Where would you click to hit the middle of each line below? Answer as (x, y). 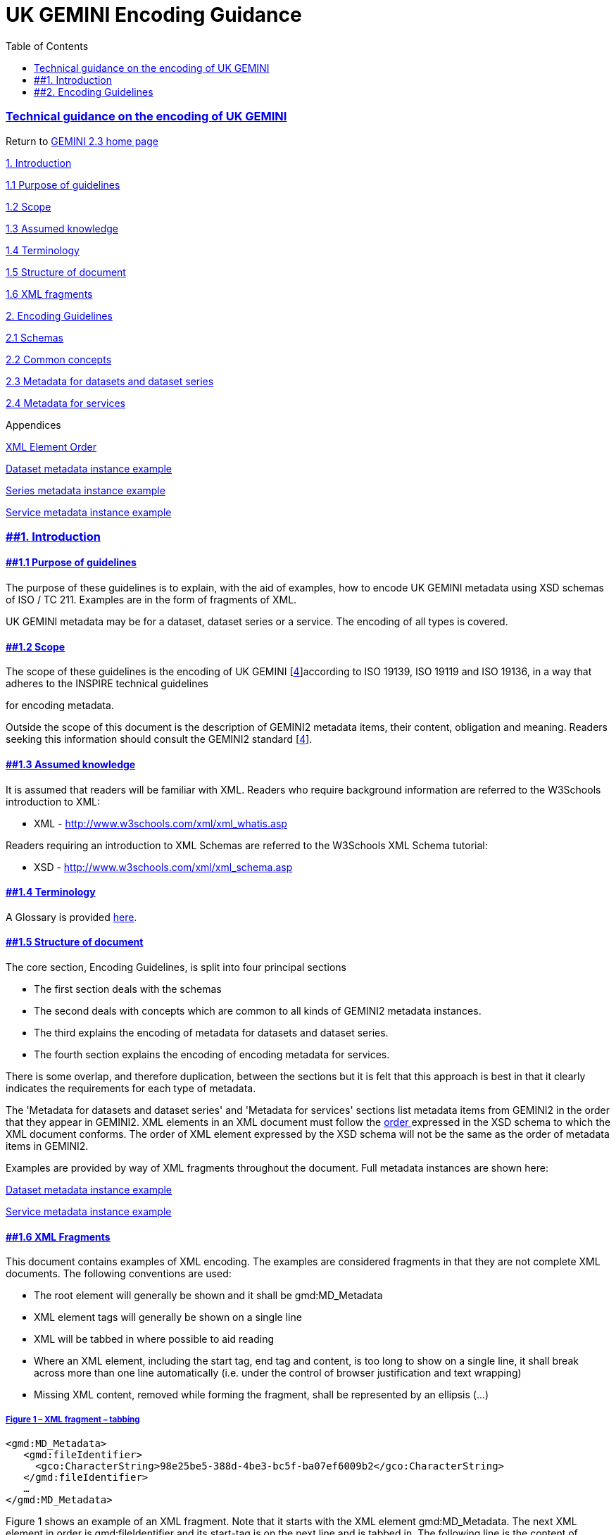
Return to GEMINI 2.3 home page (82, 141)
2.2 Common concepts (59, 359)
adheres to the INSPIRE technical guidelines (107, 684)
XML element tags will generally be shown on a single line (168, 1317)
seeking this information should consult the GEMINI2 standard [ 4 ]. (159, 739)
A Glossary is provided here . (71, 917)
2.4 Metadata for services (65, 403)
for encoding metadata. (60, 706)
